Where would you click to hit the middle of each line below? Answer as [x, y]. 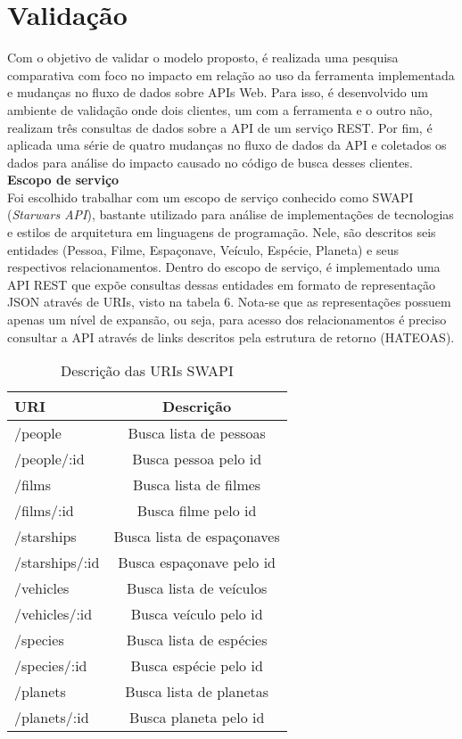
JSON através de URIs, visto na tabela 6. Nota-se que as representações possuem [229, 302]
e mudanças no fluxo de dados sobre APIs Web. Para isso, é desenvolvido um [218, 92]
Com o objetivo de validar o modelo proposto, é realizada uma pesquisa [203, 57]
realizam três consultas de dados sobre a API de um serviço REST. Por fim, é [220, 127]
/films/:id [44, 511]
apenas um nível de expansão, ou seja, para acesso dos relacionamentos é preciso [227, 320]
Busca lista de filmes [197, 485]
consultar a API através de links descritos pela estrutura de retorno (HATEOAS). [231, 337]
